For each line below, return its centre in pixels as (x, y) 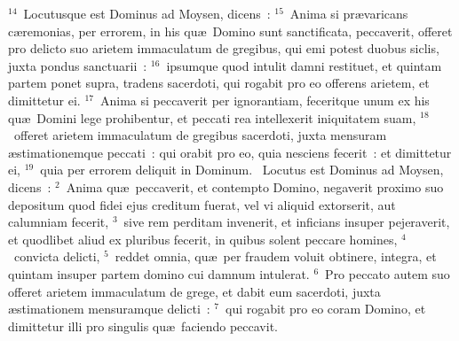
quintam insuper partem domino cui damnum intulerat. (159, 273)
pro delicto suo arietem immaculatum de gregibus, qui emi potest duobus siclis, (224, 48)
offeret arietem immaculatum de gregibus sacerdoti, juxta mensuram (200, 135)
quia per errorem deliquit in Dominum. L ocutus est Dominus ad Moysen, (242, 170)
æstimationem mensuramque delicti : (109, 309)
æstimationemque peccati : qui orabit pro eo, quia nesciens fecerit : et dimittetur (230, 152)
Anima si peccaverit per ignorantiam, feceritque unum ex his (265, 100)
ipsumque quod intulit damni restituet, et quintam (304, 65)
